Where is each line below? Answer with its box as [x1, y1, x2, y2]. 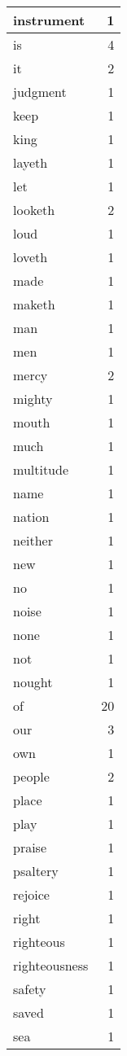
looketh [13, 200, 55, 219]
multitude [13, 460, 69, 479]
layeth [13, 153, 48, 172]
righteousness [13, 956, 89, 975]
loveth [13, 248, 48, 266]
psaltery [13, 861, 59, 880]
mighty [13, 389, 53, 408]
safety [13, 979, 46, 998]
